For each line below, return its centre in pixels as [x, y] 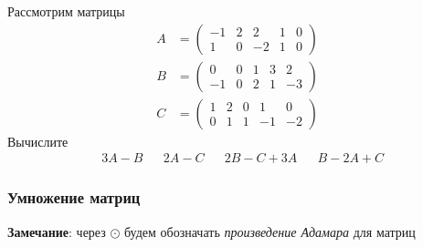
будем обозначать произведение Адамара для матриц [270, 231]
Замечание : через [57, 231]
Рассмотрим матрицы [66, 11]
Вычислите [38, 141]
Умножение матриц [74, 197]
